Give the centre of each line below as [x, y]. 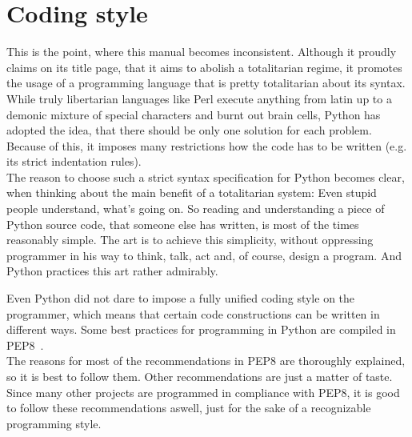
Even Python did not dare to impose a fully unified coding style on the [181, 298]
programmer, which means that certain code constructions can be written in [193, 313]
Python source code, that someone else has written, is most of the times [183, 224]
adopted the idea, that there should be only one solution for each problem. [189, 130]
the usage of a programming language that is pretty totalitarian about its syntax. [206, 83]
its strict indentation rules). [74, 161]
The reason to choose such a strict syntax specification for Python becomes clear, [206, 176]
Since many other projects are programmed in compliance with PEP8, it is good [203, 392]
